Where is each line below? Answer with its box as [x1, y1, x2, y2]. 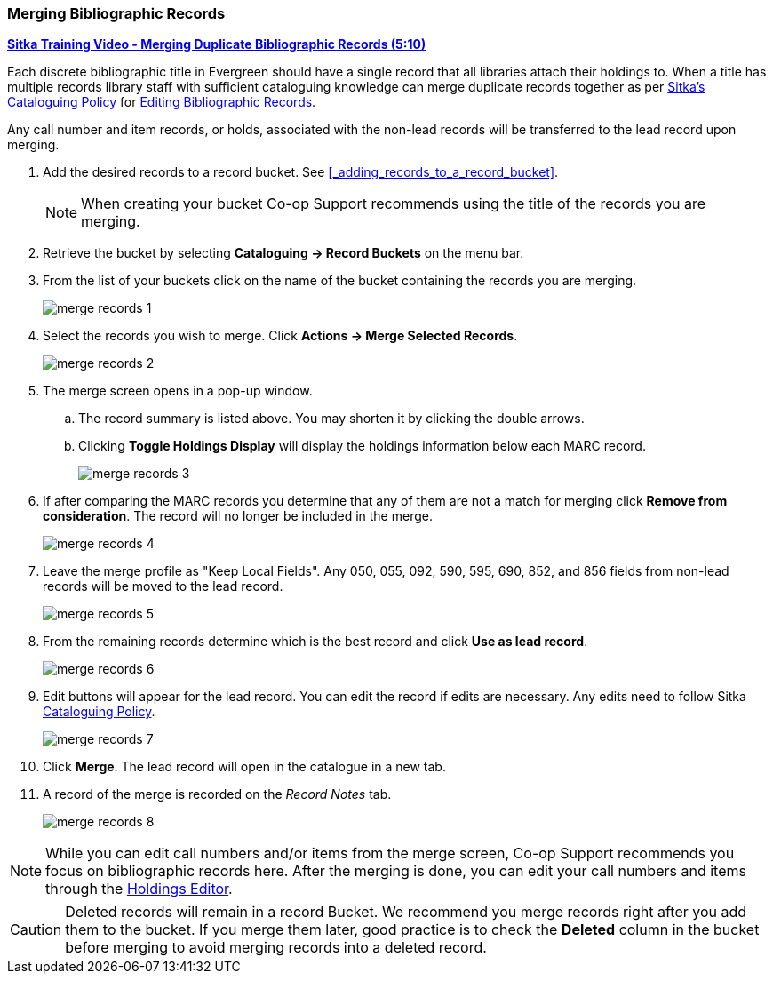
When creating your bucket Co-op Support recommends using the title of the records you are [81, 195, 706, 213]
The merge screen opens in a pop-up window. [43, 383, 313, 399]
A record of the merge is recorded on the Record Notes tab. [43, 786, 392, 802]
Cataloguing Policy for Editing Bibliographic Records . [7, 94, 316, 110]
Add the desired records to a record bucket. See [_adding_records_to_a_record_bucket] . [43, 164, 559, 180]
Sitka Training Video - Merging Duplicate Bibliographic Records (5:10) [7, 36, 426, 52]
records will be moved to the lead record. [43, 578, 283, 594]
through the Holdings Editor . [45, 880, 233, 898]
